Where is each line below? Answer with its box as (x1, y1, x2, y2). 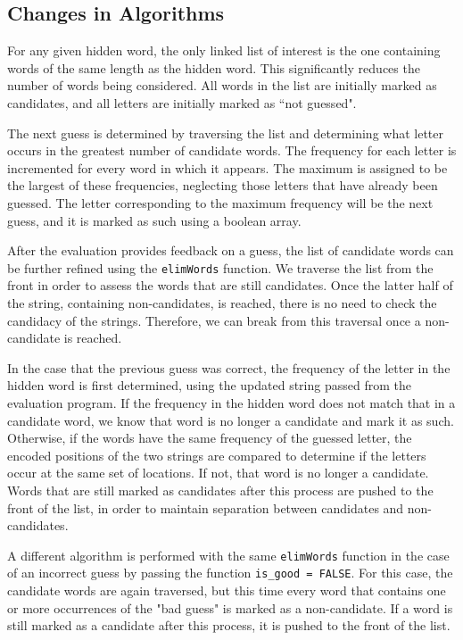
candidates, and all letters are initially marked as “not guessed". (7, 93, 357, 112)
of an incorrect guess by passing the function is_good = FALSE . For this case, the (7, 563, 453, 582)
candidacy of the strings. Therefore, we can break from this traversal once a (7, 311, 421, 329)
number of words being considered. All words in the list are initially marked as (7, 76, 437, 95)
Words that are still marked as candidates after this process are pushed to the (7, 480, 434, 499)
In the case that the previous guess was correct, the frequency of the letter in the (7, 358, 451, 377)
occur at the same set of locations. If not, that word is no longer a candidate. (7, 463, 429, 482)
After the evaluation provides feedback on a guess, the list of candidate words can (7, 241, 454, 260)
